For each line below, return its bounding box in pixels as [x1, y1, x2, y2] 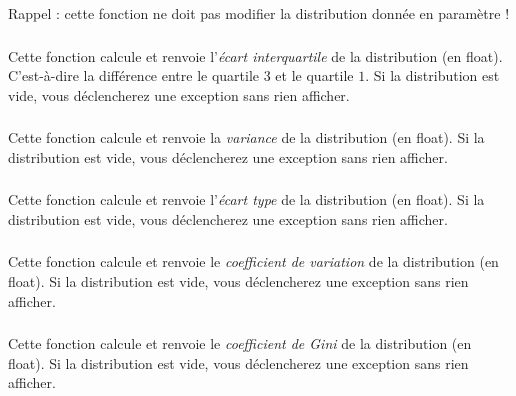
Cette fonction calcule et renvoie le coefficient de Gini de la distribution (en [8, 333, 472, 354]
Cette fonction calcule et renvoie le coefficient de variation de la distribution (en [8, 251, 499, 272]
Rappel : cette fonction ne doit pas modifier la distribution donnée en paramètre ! [8, 3, 510, 23]
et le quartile [275, 65, 354, 86]
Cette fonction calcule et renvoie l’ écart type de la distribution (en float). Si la [8, 189, 485, 210]
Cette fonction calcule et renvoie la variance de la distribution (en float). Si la [8, 127, 485, 148]
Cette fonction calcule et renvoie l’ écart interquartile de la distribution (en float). [8, 45, 503, 66]
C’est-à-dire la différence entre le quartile [8, 65, 260, 86]
